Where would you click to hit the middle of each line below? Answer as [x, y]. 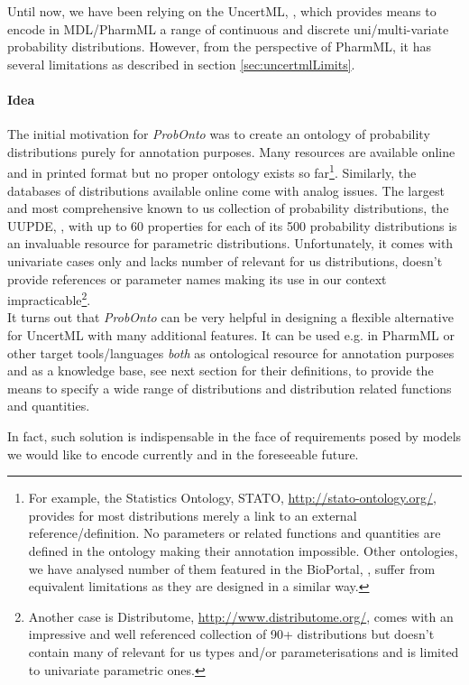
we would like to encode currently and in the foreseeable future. [183, 454]
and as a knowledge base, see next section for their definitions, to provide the [221, 370]
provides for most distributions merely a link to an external [193, 515]
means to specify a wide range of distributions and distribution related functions [230, 388]
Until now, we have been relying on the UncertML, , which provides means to [222, 11]
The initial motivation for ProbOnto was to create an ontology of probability [219, 134]
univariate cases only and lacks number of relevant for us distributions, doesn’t [225, 260]
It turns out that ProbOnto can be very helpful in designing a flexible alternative [230, 317]
